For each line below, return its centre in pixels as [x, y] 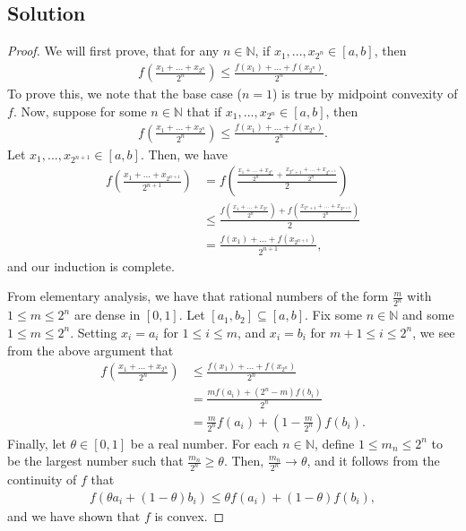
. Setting [94, 332]
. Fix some [334, 315]
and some [428, 315]
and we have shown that [74, 515]
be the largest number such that [95, 461]
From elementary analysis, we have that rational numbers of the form [198, 296]
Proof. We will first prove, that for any [113, 51]
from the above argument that [91, 350]
